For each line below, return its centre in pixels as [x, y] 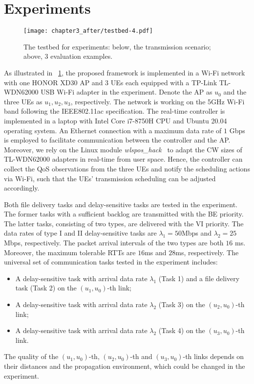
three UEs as [23, 101]
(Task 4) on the [182, 330]
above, [33, 56]
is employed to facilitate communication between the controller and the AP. [117, 140]
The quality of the [31, 356]
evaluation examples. [82, 56]
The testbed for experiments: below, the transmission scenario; [117, 46]
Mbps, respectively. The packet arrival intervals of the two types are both [114, 243]
